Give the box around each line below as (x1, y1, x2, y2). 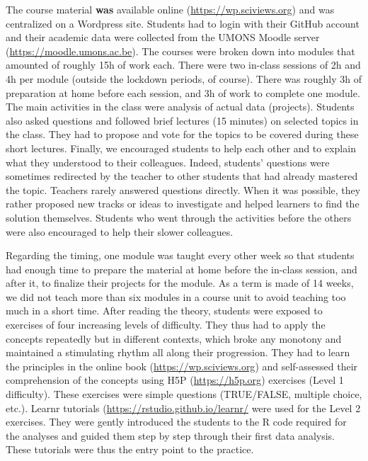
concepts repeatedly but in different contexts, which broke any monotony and (6, 331, 342, 346)
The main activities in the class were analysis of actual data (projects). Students (6, 99, 355, 114)
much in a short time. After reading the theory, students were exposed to (6, 303, 323, 318)
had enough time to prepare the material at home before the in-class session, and (6, 261, 357, 276)
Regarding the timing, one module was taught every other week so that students (6, 248, 355, 263)
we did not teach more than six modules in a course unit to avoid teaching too (6, 289, 346, 304)
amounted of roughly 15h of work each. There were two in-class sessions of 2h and (6, 57, 361, 72)
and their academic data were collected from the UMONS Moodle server (6, 30, 320, 45)
